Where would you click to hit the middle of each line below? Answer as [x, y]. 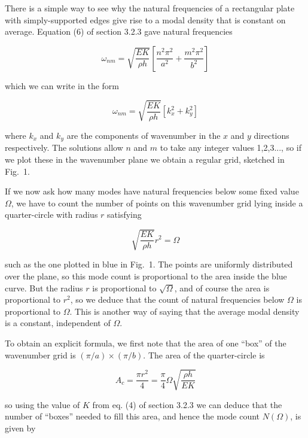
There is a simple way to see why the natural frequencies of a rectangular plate [150, 8]
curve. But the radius [44, 288]
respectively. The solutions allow [64, 147]
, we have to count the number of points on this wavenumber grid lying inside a [157, 203]
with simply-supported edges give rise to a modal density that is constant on [145, 19]
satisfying [124, 215]
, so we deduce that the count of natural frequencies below [177, 299]
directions [272, 135]
